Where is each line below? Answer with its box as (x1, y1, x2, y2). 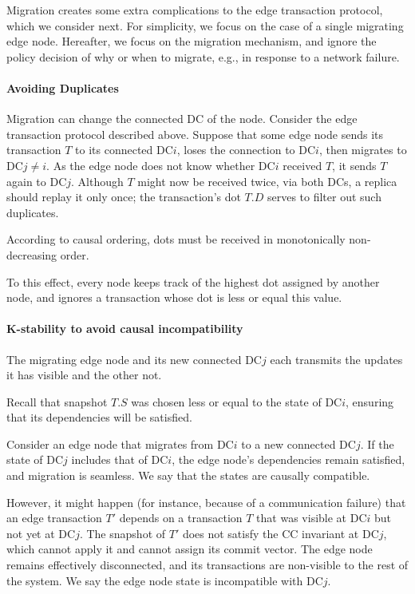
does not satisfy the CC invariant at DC (182, 525, 379, 541)
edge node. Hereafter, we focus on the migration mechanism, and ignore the (6, 33, 377, 49)
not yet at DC (6, 525, 76, 541)
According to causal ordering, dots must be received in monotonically (6, 231, 346, 247)
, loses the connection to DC (176, 141, 316, 158)
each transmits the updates (270, 350, 403, 367)
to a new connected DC (241, 435, 356, 452)
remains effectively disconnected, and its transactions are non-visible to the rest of (6, 556, 409, 573)
